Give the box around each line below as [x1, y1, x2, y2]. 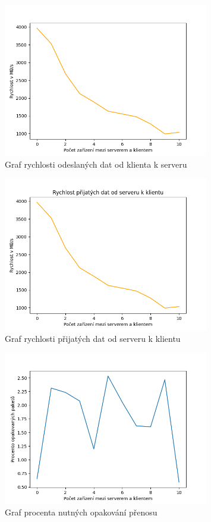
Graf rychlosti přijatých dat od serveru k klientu [5, 332, 181, 344]
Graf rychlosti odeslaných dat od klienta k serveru [5, 158, 187, 170]
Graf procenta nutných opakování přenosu [5, 506, 158, 518]
